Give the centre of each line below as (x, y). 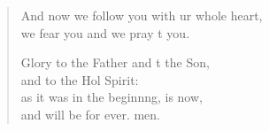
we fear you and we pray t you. (105, 32)
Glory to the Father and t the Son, (115, 62)
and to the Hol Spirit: (80, 79)
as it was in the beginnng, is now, (111, 97)
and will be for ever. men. (90, 114)
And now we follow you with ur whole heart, (142, 15)
